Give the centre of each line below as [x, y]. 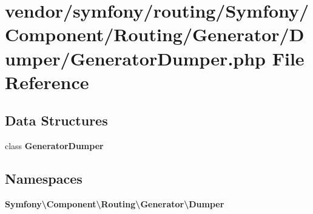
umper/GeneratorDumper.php [135, 58]
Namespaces [44, 179]
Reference [47, 82]
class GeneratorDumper [54, 146]
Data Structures [56, 120]
